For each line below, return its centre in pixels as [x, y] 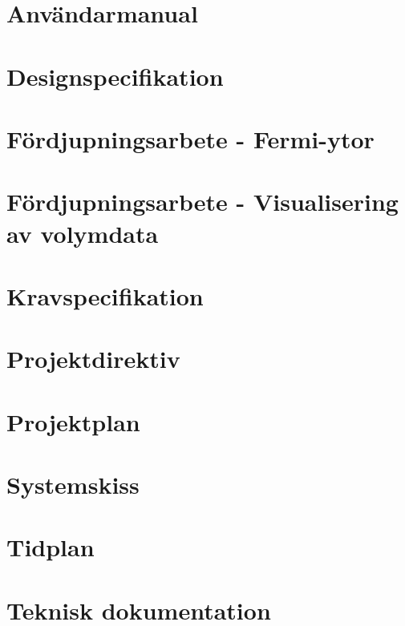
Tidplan [51, 547]
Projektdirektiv [93, 359]
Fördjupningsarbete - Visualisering [202, 202]
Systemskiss [73, 484]
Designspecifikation [115, 76]
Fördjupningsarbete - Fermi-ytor [190, 138]
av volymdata [83, 233]
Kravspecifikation [105, 295]
